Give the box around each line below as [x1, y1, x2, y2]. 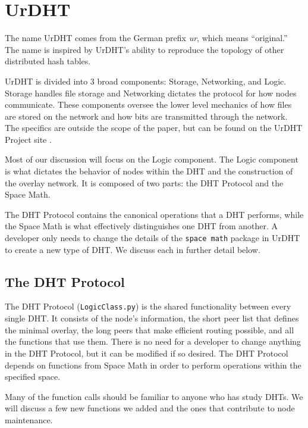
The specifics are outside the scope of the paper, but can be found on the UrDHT [5, 121, 303, 134]
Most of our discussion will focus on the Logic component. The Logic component [5, 153, 298, 165]
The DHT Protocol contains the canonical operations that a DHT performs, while [5, 208, 304, 220]
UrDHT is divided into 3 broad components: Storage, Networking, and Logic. [5, 74, 287, 87]
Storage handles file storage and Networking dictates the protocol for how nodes [5, 86, 297, 99]
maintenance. [5, 413, 53, 426]
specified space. [5, 370, 61, 383]
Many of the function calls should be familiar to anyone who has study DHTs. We [5, 390, 303, 402]
